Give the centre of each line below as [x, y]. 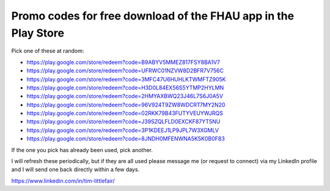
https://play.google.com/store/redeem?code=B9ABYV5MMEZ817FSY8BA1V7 [123, 62]
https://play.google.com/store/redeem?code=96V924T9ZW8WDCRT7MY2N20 [126, 105]
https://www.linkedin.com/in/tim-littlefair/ [63, 181]
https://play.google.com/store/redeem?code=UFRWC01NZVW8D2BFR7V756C [125, 71]
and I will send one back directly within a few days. [75, 170]
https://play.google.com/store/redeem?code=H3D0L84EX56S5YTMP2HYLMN [125, 88]
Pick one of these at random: [48, 51]
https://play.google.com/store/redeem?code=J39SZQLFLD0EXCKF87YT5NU [123, 122]
